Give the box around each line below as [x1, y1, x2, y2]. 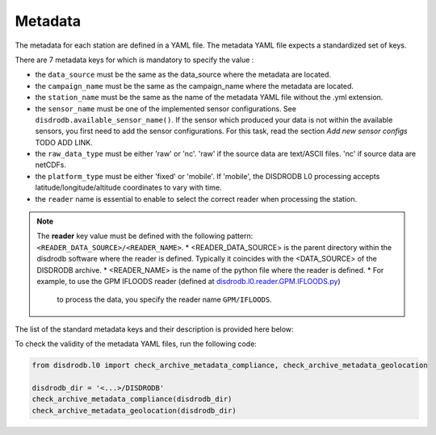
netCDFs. [35, 160, 67, 169]
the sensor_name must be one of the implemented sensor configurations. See [35, 103, 296, 113]
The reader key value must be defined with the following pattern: [36, 231, 254, 241]
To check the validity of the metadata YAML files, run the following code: [15, 339, 258, 349]
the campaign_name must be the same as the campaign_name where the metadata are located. [35, 81, 354, 90]
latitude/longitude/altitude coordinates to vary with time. [35, 182, 222, 193]
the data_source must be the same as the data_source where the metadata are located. [35, 69, 331, 80]
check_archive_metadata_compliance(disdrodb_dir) [31, 395, 233, 404]
